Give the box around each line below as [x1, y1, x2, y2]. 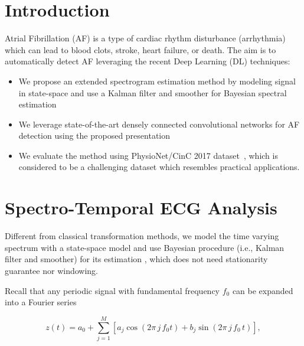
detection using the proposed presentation [18, 129, 171, 142]
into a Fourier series [5, 296, 77, 308]
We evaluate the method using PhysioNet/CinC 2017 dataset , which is [18, 149, 278, 161]
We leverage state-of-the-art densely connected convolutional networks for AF [18, 117, 300, 130]
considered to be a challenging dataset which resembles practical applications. [18, 161, 300, 173]
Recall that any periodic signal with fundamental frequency [5, 284, 220, 296]
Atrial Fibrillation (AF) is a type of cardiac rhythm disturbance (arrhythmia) [5, 32, 286, 44]
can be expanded [232, 284, 293, 296]
